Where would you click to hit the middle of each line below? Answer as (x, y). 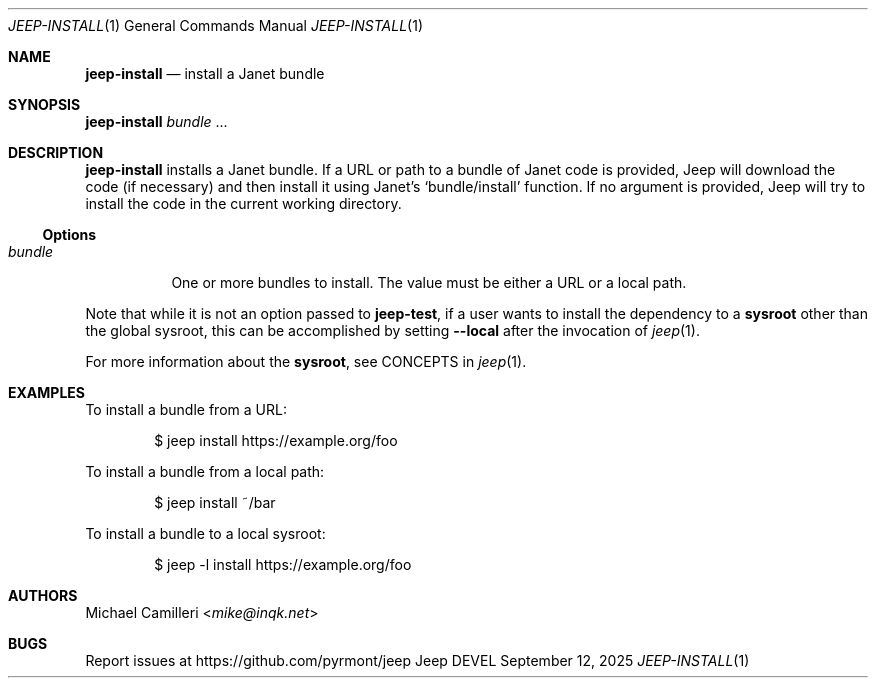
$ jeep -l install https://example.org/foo (283, 564)
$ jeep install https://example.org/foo (276, 440)
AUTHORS (43, 595)
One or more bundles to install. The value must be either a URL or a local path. (429, 282)
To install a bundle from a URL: (186, 409)
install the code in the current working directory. (243, 203)
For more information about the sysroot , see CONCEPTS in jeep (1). (306, 361)
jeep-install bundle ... (156, 121)
